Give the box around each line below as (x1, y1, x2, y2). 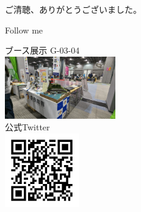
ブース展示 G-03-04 (5, 44, 80, 57)
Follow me (5, 23, 43, 36)
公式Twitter (5, 121, 50, 133)
